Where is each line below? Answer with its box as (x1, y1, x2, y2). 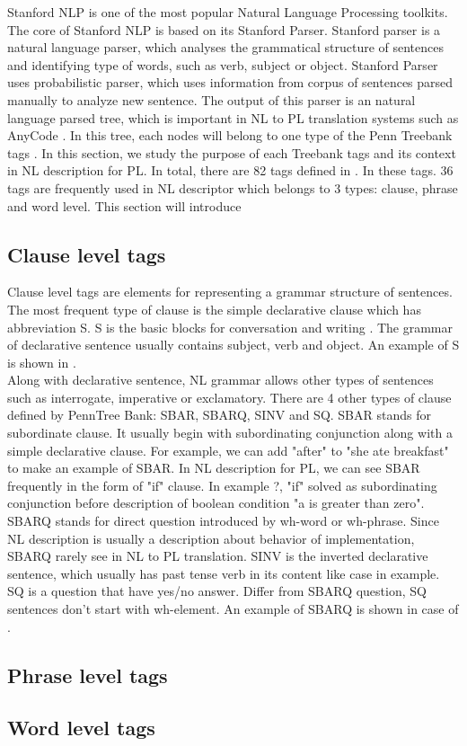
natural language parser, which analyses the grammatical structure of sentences (7, 38, 445, 57)
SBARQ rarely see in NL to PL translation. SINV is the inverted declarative (7, 546, 428, 565)
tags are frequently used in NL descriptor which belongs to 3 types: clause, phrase (7, 178, 458, 197)
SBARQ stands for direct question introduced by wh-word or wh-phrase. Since (7, 511, 439, 530)
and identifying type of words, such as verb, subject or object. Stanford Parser (7, 55, 438, 74)
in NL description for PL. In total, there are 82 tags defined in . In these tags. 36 (7, 161, 454, 180)
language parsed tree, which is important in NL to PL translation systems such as (7, 108, 459, 127)
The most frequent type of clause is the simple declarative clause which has (7, 299, 421, 318)
